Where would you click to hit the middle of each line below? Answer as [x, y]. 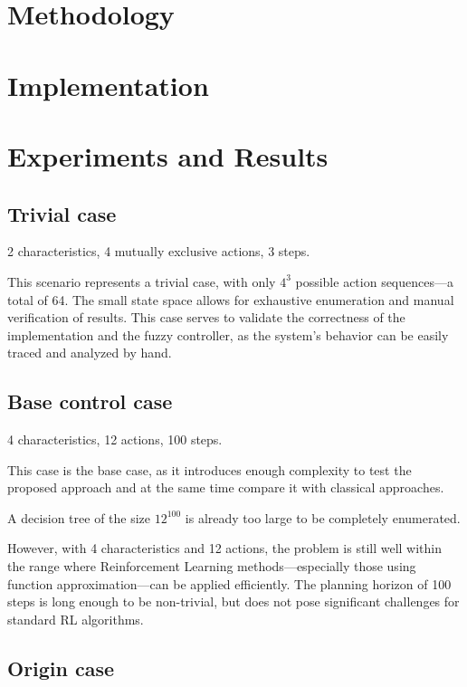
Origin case [61, 668]
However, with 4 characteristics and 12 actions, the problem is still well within [225, 548]
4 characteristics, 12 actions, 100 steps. [115, 439]
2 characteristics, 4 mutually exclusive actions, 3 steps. [159, 251]
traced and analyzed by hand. [90, 353]
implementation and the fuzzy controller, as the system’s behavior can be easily [228, 334]
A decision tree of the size [79, 517]
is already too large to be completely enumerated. [323, 517]
